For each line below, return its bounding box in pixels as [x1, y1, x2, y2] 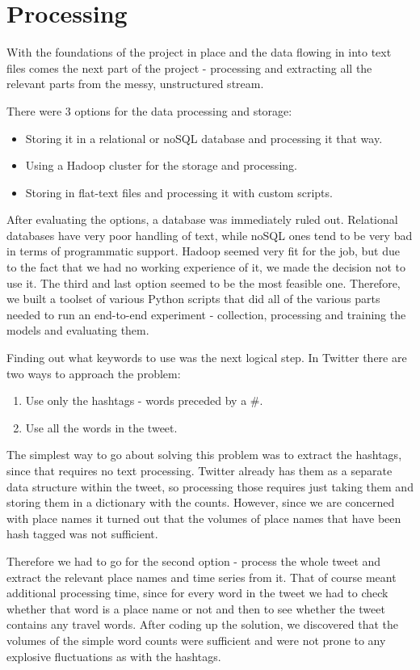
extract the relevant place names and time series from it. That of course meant [6, 568, 397, 585]
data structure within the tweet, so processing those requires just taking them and [6, 478, 414, 495]
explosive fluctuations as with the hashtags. [6, 647, 221, 664]
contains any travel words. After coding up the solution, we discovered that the [6, 616, 399, 633]
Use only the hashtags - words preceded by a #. [25, 392, 263, 409]
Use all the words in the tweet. [25, 419, 178, 436]
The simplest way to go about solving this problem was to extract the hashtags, [6, 446, 402, 463]
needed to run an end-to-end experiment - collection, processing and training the [6, 306, 406, 322]
